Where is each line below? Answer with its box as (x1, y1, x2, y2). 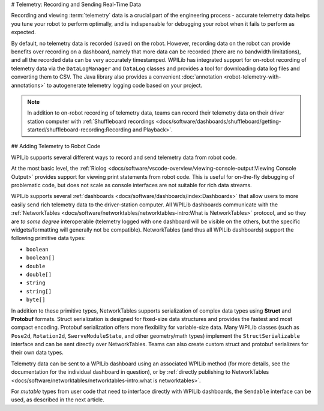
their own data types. (11, 349, 64, 356)
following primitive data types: (11, 235, 86, 242)
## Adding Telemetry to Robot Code (11, 143, 101, 150)
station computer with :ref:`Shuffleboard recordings (27, 118, 155, 125)
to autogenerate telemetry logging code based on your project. (47, 82, 203, 89)
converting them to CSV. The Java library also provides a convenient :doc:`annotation (11, 73, 223, 80)
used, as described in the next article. (11, 396, 104, 403)
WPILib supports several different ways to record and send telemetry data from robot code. (11, 154, 237, 161)
